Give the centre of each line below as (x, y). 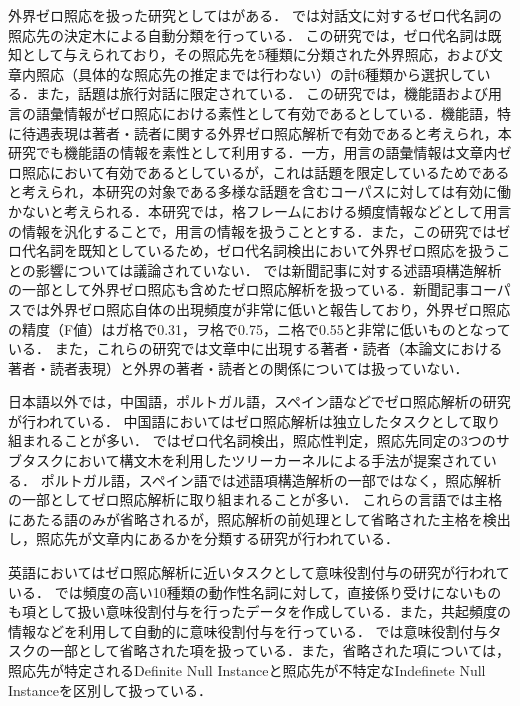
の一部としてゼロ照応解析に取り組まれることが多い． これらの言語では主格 (255, 499)
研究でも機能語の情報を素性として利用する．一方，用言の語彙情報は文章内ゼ (260, 152)
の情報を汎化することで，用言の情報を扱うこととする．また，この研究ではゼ (259, 230)
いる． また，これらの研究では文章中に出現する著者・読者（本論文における (255, 348)
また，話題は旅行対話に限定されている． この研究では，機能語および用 (268, 93)
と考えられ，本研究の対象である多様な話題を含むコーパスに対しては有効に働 (260, 191)
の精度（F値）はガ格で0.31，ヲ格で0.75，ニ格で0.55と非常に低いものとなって (259, 328)
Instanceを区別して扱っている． (110, 689)
